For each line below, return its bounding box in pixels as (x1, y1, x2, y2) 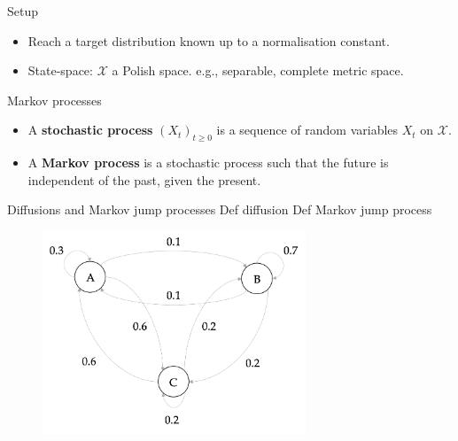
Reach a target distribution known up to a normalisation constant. (27, 31, 390, 50)
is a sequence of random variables (216, 120, 399, 139)
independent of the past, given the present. (27, 170, 261, 189)
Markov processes (7, 90, 102, 109)
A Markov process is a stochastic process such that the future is (27, 153, 389, 172)
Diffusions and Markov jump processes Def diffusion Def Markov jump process (7, 200, 432, 219)
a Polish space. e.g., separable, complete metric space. (112, 61, 404, 80)
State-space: (27, 61, 93, 80)
